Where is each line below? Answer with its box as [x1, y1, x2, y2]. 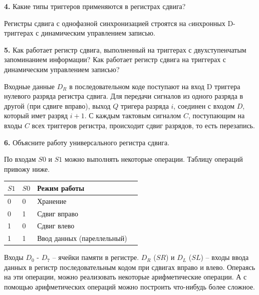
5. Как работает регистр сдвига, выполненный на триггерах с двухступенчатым [4, 44, 246, 55]
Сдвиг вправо [37, 208, 78, 218]
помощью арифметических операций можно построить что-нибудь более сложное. [4, 281, 255, 292]
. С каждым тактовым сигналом [84, 110, 181, 121]
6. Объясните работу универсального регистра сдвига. [4, 137, 170, 147]
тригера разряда [120, 100, 169, 111]
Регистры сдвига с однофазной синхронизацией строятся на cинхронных [4, 18, 225, 28]
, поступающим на [188, 110, 245, 121]
